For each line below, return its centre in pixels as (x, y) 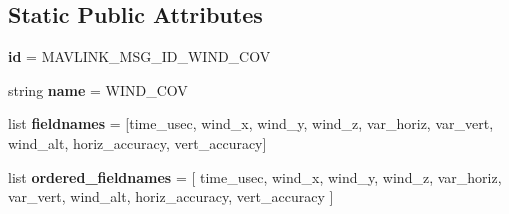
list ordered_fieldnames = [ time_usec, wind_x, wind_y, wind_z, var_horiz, (255, 176)
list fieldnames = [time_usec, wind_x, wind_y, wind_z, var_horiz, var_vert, (251, 123)
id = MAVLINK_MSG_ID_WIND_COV (139, 56)
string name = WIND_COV (98, 89)
